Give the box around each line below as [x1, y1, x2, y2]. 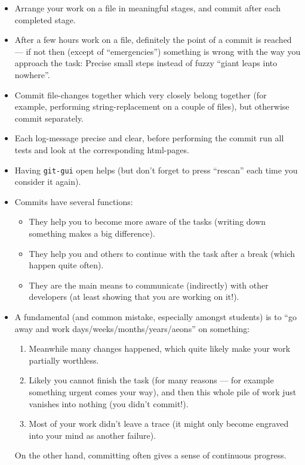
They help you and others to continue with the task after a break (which [29, 247, 295, 259]
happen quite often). [29, 259, 104, 271]
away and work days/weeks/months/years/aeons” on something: [14, 322, 250, 334]
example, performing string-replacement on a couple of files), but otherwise [14, 100, 289, 113]
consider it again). [14, 175, 81, 188]
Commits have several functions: [14, 195, 133, 207]
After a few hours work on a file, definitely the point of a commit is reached [14, 33, 292, 46]
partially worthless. [29, 354, 99, 366]
